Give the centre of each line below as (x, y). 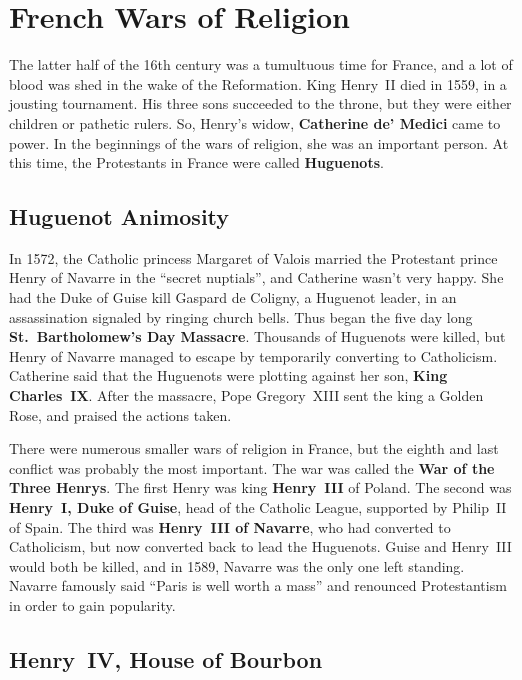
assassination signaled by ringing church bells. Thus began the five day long (241, 316)
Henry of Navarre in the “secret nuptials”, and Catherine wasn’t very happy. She (256, 277)
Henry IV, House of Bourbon (166, 658)
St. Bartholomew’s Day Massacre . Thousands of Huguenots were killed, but (257, 336)
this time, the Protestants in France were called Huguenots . (196, 162)
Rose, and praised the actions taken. (120, 414)
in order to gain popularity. (92, 604)
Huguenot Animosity (119, 216)
